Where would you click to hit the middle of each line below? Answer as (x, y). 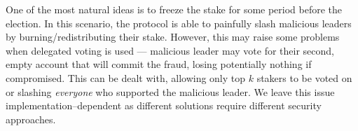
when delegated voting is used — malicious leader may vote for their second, (170, 50)
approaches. (31, 119)
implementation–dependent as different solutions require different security (164, 105)
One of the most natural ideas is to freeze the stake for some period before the (174, 9)
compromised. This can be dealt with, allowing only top (126, 77)
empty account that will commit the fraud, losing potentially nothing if (159, 64)
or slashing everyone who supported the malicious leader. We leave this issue (170, 91)
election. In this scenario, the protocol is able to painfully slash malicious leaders (179, 23)
